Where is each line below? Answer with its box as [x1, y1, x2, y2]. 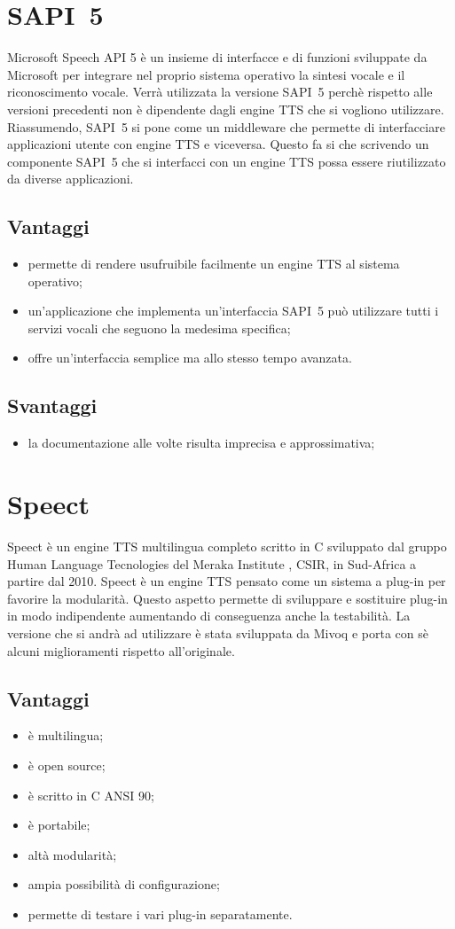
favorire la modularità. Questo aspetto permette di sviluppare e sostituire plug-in [7, 589, 448, 607]
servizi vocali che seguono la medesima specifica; [27, 318, 291, 337]
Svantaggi [7, 392, 98, 419]
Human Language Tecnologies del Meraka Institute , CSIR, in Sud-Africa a [7, 554, 417, 573]
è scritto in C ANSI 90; [27, 785, 154, 804]
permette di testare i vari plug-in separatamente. [27, 904, 293, 923]
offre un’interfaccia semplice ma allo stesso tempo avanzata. [27, 348, 352, 367]
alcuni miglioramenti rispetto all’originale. [7, 641, 235, 660]
